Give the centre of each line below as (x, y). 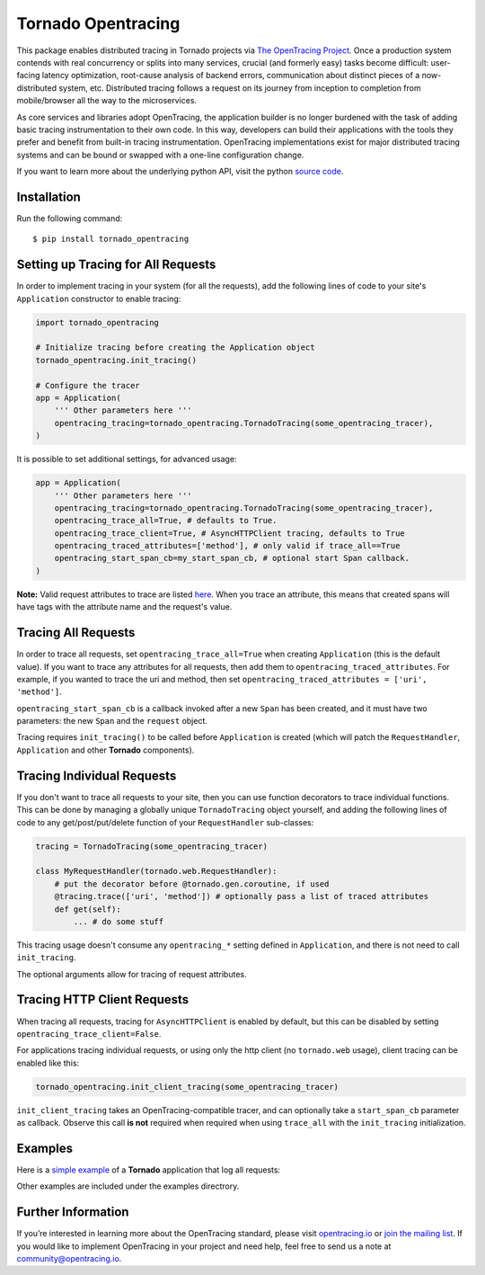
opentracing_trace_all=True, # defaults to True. (166, 521)
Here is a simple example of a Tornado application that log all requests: (149, 1170)
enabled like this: (48, 1063)
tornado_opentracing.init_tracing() (116, 360)
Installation (48, 196)
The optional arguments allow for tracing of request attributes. (132, 974)
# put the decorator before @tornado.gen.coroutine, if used (192, 884)
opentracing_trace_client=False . (89, 1033)
